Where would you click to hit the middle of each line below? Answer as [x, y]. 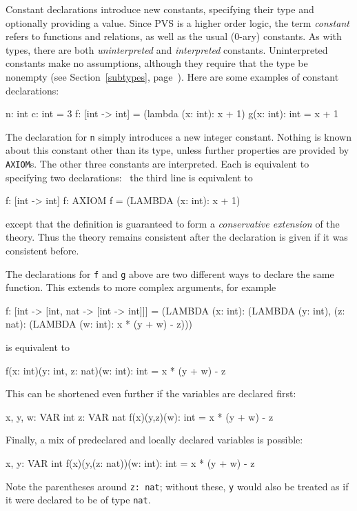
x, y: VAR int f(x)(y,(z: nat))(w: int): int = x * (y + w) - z [130, 463]
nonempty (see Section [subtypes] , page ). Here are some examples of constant [172, 76]
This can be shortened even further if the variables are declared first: [151, 393]
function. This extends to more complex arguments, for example [141, 287]
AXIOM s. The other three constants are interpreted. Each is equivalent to [157, 163]
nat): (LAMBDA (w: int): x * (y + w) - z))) [99, 324]
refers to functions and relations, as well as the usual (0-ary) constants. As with [174, 36]
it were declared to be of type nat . [78, 500]
